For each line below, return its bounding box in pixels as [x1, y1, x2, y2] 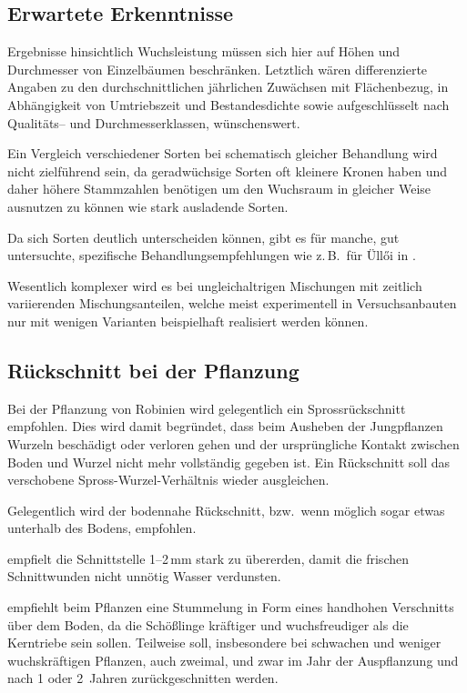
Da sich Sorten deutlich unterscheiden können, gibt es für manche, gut [7, 227, 400, 246]
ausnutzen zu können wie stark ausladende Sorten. [7, 196, 289, 216]
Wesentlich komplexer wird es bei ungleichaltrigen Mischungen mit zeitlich [7, 276, 422, 295]
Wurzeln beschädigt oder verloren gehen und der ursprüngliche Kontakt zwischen [7, 434, 460, 453]
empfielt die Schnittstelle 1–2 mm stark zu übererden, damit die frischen [7, 548, 409, 567]
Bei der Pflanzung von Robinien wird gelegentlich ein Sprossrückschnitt [7, 398, 406, 417]
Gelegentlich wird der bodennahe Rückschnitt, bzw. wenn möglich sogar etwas [7, 500, 445, 519]
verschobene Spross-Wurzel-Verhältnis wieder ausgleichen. [7, 470, 330, 489]
